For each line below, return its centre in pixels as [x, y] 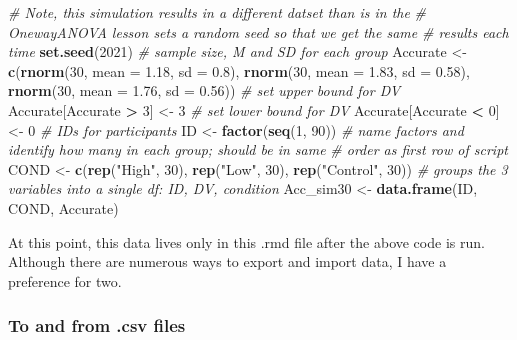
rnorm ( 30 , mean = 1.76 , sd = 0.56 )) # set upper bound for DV [204, 90]
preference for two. [65, 280]
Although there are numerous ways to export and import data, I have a [227, 261]
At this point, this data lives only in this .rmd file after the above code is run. [246, 241]
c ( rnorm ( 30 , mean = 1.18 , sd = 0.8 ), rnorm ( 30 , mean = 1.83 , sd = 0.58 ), [239, 70]
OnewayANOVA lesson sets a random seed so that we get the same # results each [258, 31]
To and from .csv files [97, 325]
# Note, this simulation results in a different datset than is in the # [217, 12]
